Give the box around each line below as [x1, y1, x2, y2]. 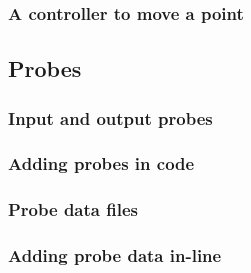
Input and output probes [8, 105, 213, 130]
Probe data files [8, 197, 138, 222]
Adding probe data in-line [8, 243, 222, 268]
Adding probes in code [8, 151, 195, 176]
